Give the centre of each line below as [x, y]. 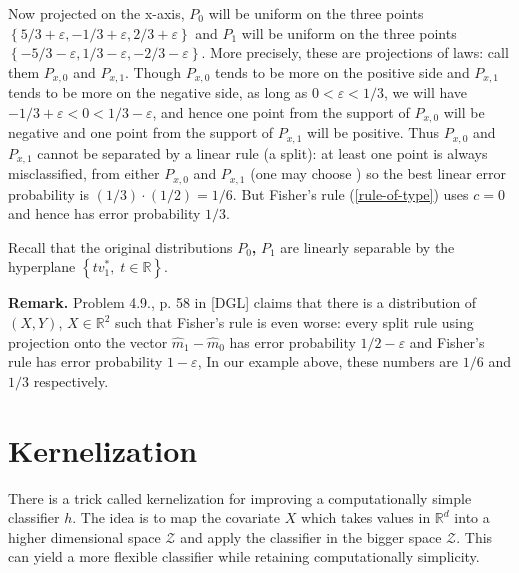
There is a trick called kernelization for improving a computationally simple [240, 497]
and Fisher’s [447, 341]
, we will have [425, 92]
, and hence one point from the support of [281, 111]
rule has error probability [85, 361]
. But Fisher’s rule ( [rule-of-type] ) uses [350, 193]
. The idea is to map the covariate [176, 517]
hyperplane [42, 266]
